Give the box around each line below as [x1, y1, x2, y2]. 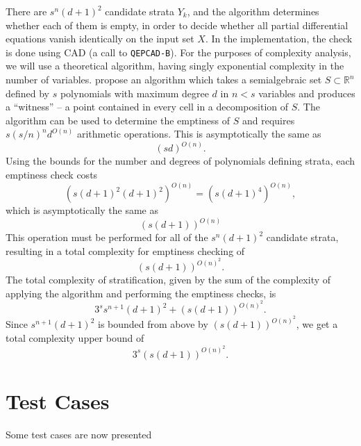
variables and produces [258, 85, 355, 100]
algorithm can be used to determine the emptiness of [6, 113, 230, 127]
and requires [242, 113, 295, 127]
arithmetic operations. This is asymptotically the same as [76, 126, 321, 141]
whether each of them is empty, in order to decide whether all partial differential [6, 17, 349, 32]
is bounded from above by [98, 317, 208, 331]
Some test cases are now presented [6, 427, 152, 441]
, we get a [296, 317, 338, 331]
